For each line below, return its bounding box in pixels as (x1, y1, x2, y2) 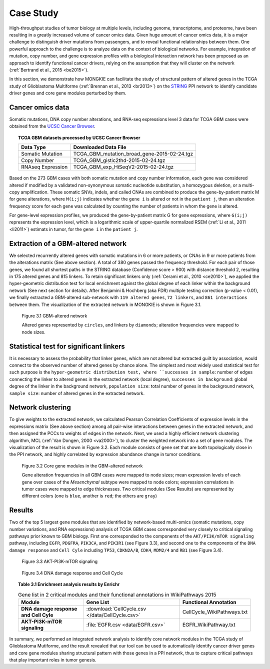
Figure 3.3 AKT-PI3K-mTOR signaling (21, 558, 98, 564)
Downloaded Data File (73, 144, 126, 151)
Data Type (20, 144, 46, 151)
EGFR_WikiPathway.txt (182, 621, 235, 628)
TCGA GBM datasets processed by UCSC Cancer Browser (18, 134, 140, 140)
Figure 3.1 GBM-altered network (21, 312, 87, 318)
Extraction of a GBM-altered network (9, 239, 127, 247)
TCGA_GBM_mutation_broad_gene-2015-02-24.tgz (73, 150, 193, 157)
